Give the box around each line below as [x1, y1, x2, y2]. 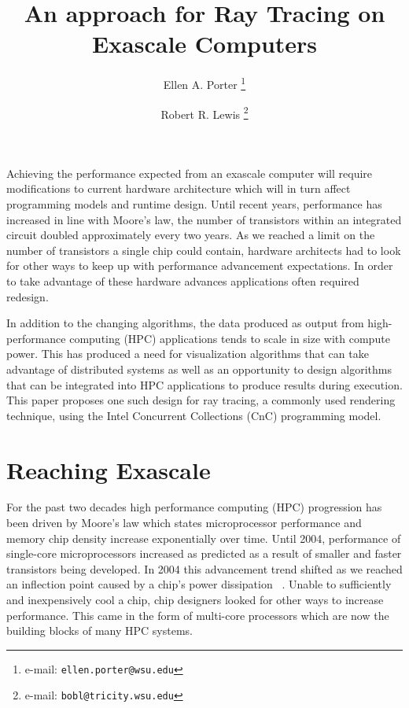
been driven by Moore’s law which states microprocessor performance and [6, 514, 362, 531]
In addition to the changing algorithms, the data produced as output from [6, 315, 364, 331]
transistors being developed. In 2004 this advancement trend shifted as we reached [6, 560, 403, 577]
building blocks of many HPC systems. [6, 622, 193, 639]
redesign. [6, 288, 49, 304]
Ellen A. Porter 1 [163, 74, 246, 92]
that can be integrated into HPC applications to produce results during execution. [6, 376, 403, 393]
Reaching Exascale [6, 453, 211, 485]
